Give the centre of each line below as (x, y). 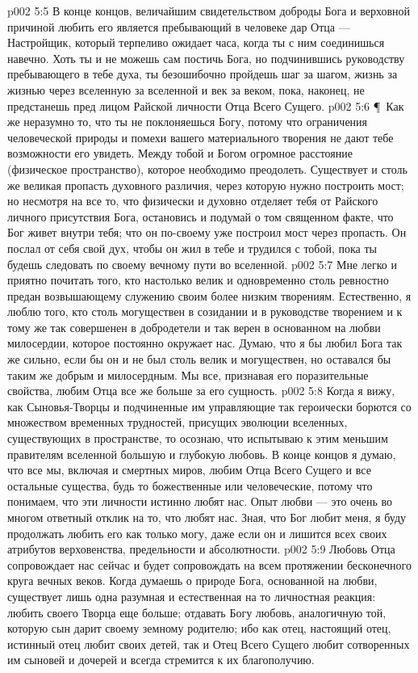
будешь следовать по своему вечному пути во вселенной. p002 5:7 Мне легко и (202, 264)
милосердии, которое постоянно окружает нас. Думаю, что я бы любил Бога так (205, 343)
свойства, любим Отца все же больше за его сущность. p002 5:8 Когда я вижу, (201, 391)
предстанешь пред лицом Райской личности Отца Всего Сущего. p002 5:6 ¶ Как (206, 105)
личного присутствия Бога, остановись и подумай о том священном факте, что (201, 216)
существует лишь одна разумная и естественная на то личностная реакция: (192, 596)
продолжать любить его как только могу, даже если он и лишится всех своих (197, 533)
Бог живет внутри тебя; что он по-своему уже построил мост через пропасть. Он (207, 232)
